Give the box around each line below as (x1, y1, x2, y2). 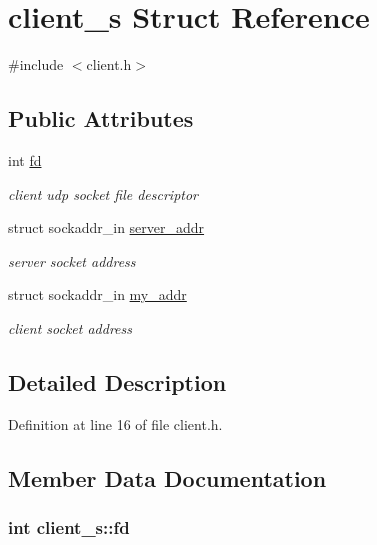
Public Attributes (8, 103, 194, 134)
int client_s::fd (8, 514, 130, 539)
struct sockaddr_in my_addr (8, 284, 187, 305)
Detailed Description (8, 366, 227, 397)
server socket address (8, 250, 136, 271)
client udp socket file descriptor (8, 183, 199, 204)
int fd (8, 149, 42, 170)
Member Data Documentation (8, 462, 327, 493)
